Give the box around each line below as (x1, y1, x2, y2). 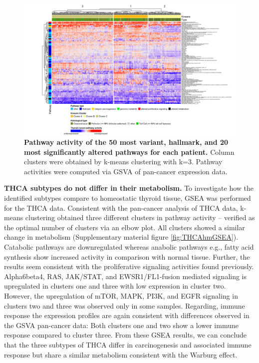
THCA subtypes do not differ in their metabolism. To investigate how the (4, 183, 254, 193)
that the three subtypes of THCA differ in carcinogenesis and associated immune (4, 339, 252, 350)
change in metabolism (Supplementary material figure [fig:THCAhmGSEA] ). (4, 232, 239, 242)
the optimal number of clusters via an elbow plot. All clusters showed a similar (4, 222, 245, 232)
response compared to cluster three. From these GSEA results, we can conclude (4, 330, 247, 340)
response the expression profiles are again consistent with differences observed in (4, 310, 250, 321)
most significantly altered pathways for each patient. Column (24, 146, 235, 157)
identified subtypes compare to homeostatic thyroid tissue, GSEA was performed (4, 193, 251, 203)
